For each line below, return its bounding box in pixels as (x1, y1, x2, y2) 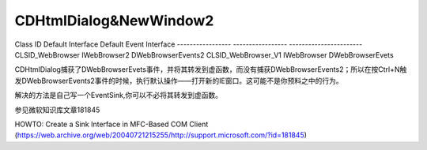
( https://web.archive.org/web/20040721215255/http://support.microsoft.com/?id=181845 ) (14, 130, 308, 140)
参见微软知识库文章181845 (14, 105, 100, 114)
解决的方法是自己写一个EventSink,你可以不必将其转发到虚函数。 (14, 91, 223, 100)
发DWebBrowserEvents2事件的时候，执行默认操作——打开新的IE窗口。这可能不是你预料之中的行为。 (14, 76, 343, 85)
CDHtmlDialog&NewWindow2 (14, 12, 214, 29)
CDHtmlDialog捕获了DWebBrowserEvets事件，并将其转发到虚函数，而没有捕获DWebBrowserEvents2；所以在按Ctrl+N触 (14, 65, 407, 74)
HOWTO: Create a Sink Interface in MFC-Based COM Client (14, 119, 209, 129)
